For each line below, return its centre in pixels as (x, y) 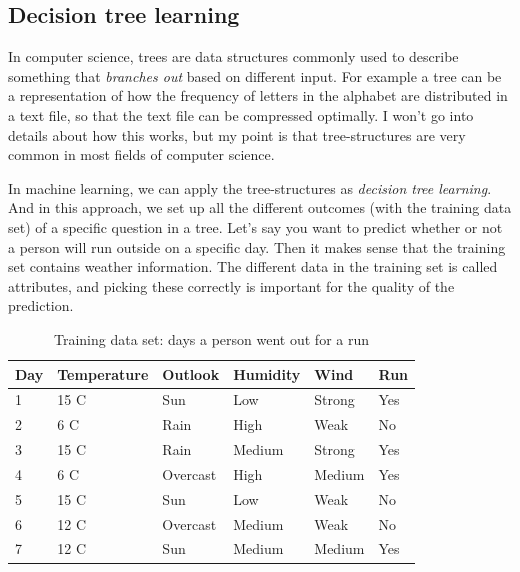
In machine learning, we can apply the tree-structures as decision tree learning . (250, 187)
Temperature (103, 373)
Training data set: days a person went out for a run (212, 338)
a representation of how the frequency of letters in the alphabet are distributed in (258, 95)
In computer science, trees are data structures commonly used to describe (233, 56)
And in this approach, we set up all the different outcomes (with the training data (260, 207)
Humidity (267, 373)
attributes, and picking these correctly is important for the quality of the (231, 285)
